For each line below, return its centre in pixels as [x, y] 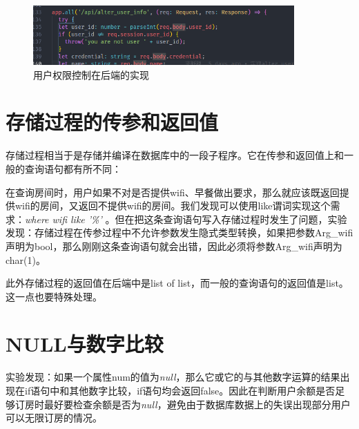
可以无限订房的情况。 [54, 418]
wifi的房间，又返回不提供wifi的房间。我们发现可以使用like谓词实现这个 [173, 206]
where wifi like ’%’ [64, 219]
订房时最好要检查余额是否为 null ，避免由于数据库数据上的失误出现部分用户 [183, 404]
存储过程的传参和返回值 [112, 122]
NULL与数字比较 [85, 344]
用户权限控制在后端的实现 [91, 74]
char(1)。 [26, 259]
